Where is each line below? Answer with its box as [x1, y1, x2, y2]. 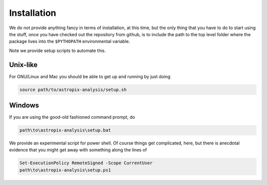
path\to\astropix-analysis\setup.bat [19, 128, 111, 133]
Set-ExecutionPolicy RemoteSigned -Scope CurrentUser [19, 160, 153, 166]
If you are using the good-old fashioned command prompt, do [9, 114, 135, 120]
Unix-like [9, 60, 38, 69]
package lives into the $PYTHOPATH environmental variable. [9, 39, 131, 45]
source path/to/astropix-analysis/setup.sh [19, 87, 127, 92]
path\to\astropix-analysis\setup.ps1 [19, 167, 111, 173]
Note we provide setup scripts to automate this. [9, 47, 106, 53]
